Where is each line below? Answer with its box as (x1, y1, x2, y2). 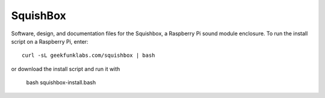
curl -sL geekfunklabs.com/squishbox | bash (22, 52, 156, 59)
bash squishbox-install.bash (26, 79, 96, 86)
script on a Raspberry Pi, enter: (11, 38, 88, 45)
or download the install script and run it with (11, 65, 120, 72)
